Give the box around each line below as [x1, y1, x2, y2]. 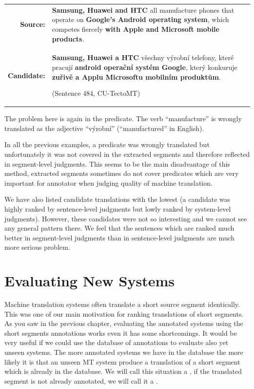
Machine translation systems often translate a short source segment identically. [4, 299, 240, 309]
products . [52, 33, 84, 43]
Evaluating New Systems [4, 271, 175, 291]
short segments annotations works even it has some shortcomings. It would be [4, 327, 237, 338]
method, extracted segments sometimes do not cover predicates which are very [4, 168, 239, 178]
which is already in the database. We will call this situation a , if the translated [4, 366, 242, 376]
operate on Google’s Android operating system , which [52, 14, 229, 24]
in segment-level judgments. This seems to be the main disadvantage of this [4, 158, 230, 169]
